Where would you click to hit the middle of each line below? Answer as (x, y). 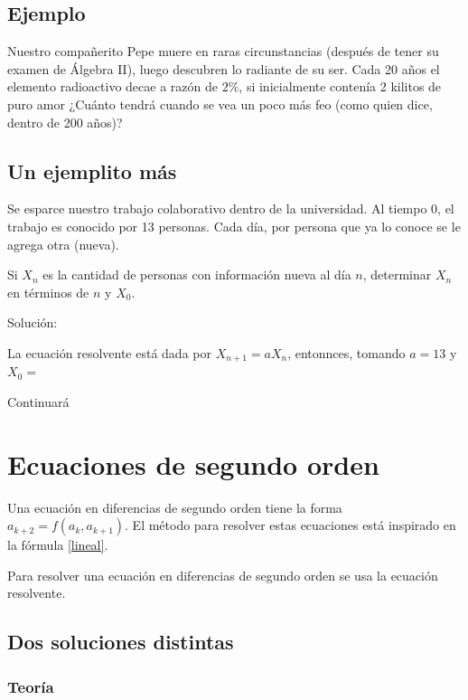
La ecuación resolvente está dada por (109, 352)
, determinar (397, 274)
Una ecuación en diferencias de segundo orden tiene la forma (175, 507)
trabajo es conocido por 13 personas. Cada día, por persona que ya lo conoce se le (234, 226)
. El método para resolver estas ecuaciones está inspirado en (290, 525)
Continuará (38, 401)
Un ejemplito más (92, 170)
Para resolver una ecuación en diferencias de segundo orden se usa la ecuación (223, 575)
